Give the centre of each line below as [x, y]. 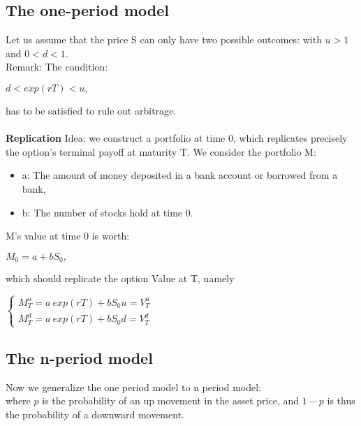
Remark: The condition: [57, 67]
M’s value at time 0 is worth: [68, 236]
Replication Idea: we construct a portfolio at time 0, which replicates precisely [177, 138]
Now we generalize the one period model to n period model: [134, 387]
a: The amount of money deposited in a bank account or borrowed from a [180, 175]
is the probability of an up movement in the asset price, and [170, 401]
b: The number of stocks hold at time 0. [108, 212]
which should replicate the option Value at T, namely [120, 278]
